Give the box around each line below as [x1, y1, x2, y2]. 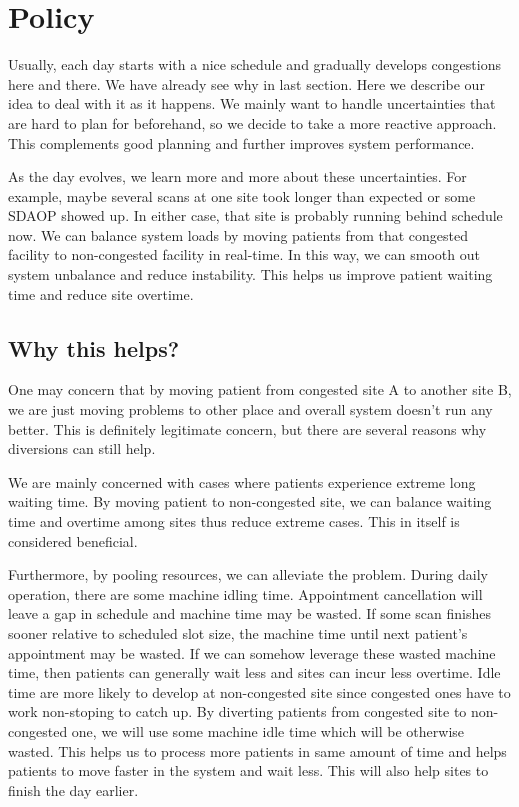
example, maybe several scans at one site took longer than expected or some [8, 185, 476, 206]
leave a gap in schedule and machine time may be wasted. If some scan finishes [8, 603, 491, 624]
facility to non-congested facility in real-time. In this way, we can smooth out [8, 244, 480, 265]
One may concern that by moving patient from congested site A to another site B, [8, 379, 512, 400]
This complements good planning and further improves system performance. [8, 132, 475, 153]
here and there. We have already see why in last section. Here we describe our [8, 73, 485, 94]
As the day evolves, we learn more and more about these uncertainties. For [8, 166, 467, 187]
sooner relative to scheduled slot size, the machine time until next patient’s [8, 622, 468, 643]
